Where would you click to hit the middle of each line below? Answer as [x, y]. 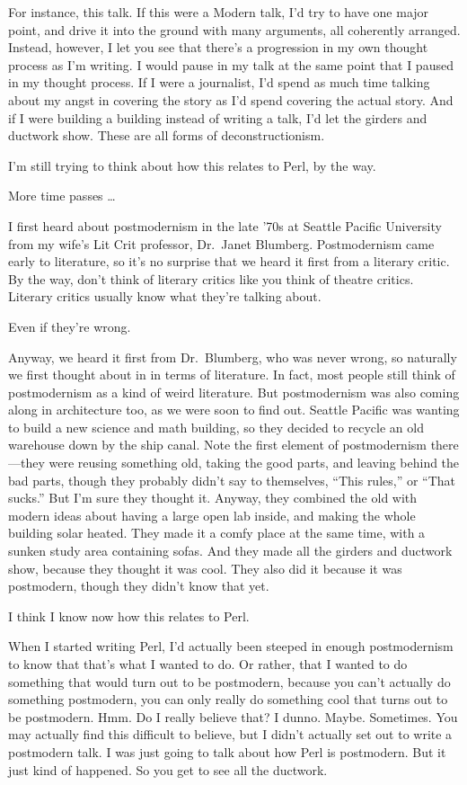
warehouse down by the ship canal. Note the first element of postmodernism [217, 445]
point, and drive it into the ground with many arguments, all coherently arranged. [234, 29]
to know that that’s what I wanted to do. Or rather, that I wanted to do [208, 664]
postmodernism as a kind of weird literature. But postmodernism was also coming [234, 392]
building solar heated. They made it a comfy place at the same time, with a [217, 533]
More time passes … [62, 196]
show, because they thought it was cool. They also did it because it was [205, 568]
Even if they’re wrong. [70, 326]
